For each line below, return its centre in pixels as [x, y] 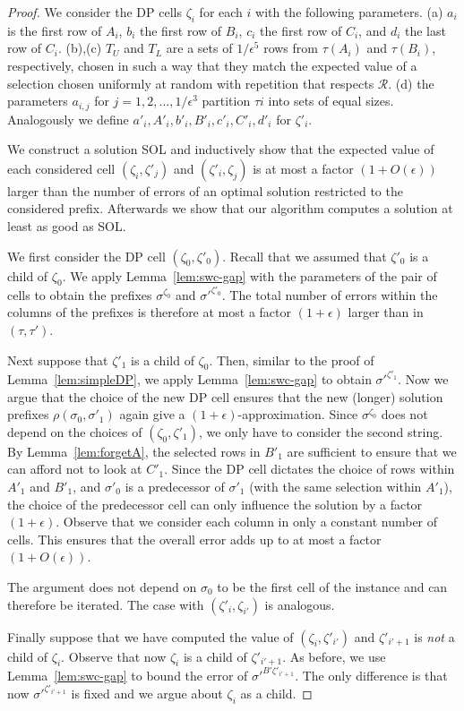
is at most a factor [303, 168]
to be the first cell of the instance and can [332, 586]
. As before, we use [334, 656]
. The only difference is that [371, 675]
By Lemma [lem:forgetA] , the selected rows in [134, 451]
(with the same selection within [335, 486]
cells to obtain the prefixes [80, 294]
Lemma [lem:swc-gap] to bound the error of [128, 675]
